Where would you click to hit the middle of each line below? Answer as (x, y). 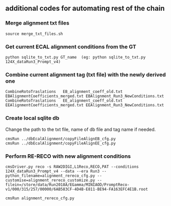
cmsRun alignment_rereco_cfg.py (40, 198)
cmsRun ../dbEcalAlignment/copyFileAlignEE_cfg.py (61, 143)
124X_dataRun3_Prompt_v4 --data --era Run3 (53, 171)
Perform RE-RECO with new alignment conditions (68, 156)
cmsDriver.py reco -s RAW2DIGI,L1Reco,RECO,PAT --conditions (72, 166)
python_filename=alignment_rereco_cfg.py (50, 176)
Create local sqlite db (32, 118)
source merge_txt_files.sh (34, 34)
